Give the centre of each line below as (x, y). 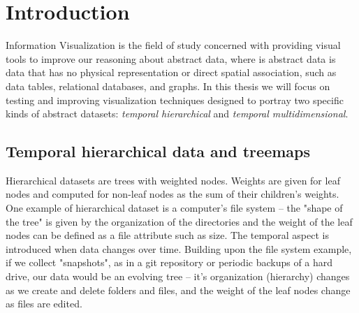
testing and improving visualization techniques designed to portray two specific (175, 100)
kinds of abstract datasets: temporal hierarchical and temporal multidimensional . (177, 114)
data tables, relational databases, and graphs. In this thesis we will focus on (168, 86)
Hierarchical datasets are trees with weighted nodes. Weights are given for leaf (173, 180)
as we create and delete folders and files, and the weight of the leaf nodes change (178, 290)
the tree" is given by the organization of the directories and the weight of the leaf (179, 221)
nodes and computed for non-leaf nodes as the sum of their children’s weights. (173, 194)
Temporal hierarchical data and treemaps (158, 151)
